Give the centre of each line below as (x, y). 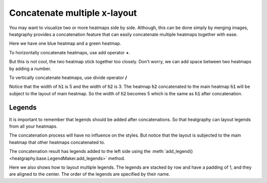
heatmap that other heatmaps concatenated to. (57, 142)
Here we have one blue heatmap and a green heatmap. (65, 43)
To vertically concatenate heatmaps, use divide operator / (68, 77)
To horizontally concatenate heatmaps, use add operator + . (70, 52)
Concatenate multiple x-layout (73, 13)
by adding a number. (30, 69)
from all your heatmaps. (33, 126)
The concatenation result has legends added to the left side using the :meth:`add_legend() (101, 151)
